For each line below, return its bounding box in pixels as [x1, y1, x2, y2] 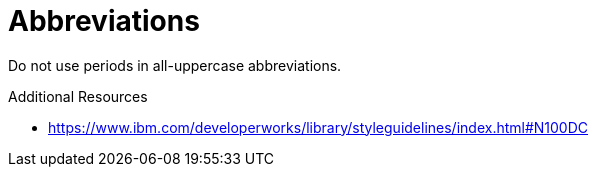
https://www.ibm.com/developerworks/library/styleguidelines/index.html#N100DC [48, 118, 589, 136]
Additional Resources [8, 87, 148, 105]
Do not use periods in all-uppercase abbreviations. [8, 56, 342, 74]
